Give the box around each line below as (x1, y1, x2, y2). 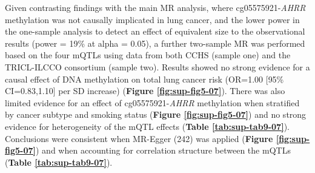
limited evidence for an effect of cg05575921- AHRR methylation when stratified (5, 96, 300, 109)
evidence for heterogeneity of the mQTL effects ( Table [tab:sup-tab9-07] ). (5, 120, 290, 132)
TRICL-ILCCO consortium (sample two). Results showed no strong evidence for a (5, 60, 310, 73)
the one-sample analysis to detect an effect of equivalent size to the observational (5, 25, 305, 38)
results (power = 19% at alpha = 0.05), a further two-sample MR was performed (5, 36, 305, 49)
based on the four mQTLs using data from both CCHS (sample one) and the (5, 49, 291, 61)
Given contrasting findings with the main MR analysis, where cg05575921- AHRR (5, 1, 306, 13)
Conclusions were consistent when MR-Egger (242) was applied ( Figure (5, 132, 273, 144)
